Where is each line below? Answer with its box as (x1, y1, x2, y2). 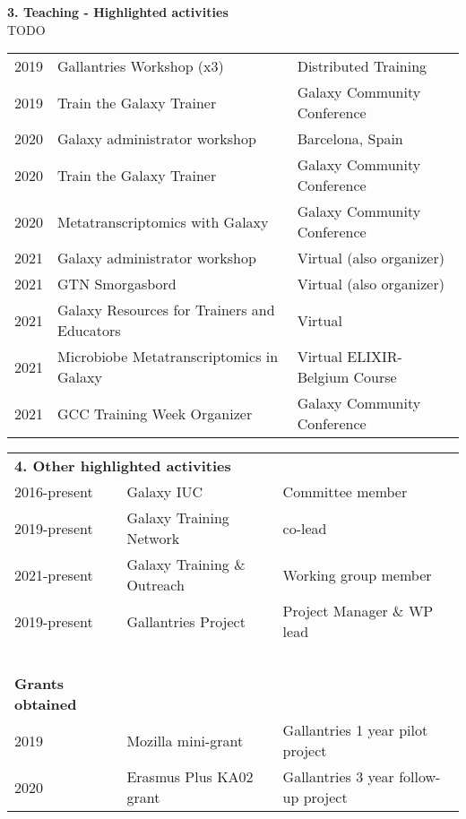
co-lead (282, 517, 327, 539)
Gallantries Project (126, 610, 246, 632)
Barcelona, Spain (297, 128, 403, 150)
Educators (57, 320, 121, 341)
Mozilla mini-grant (126, 729, 244, 751)
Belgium (297, 366, 349, 388)
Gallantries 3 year (282, 766, 394, 788)
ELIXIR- (347, 346, 402, 367)
